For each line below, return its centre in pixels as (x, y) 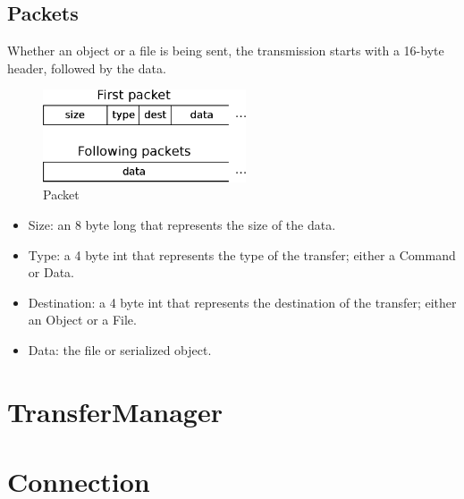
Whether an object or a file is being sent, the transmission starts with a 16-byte (226, 51)
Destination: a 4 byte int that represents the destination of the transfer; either (242, 302)
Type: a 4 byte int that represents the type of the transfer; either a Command (242, 254)
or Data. (51, 272)
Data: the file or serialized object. (120, 349)
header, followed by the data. (87, 68)
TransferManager (115, 411)
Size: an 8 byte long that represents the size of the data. (182, 224)
